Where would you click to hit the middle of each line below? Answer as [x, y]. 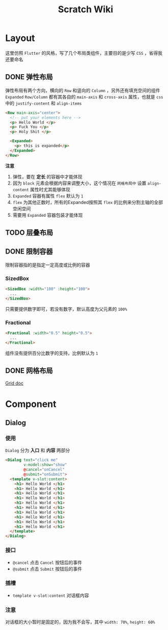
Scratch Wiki [86, 9]
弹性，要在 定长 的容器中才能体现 [47, 176]
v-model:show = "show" [45, 465]
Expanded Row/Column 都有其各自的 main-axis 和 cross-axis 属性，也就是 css [84, 97]
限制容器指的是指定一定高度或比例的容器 [48, 265]
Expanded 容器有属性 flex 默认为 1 [48, 196]
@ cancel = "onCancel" [44, 470]
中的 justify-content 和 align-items [44, 103]
